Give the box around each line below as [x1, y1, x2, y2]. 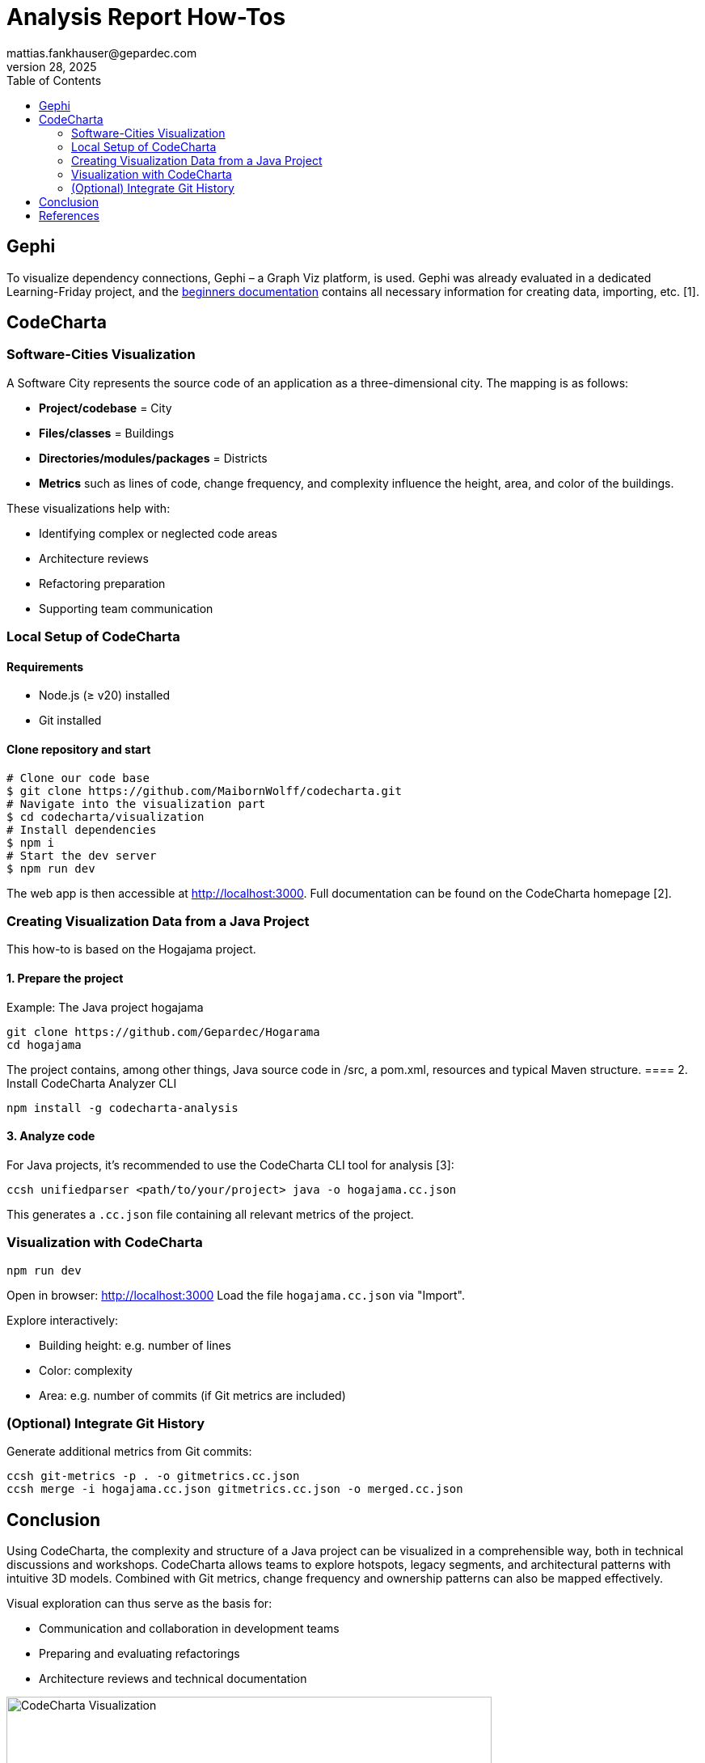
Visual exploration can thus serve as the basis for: [6, 1596, 272, 1611]
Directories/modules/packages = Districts [39, 450, 268, 465]
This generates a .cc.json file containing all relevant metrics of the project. [6, 1207, 414, 1221]
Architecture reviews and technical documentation [39, 1672, 307, 1686]
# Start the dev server [6, 848, 157, 862]
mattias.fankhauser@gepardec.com [6, 45, 197, 60]
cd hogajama [6, 1038, 82, 1051]
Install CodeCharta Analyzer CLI [6, 1076, 177, 1090]
